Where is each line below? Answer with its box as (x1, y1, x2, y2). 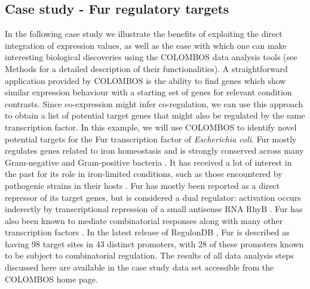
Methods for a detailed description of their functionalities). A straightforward (5, 62, 288, 74)
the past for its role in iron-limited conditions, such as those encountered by (5, 167, 283, 180)
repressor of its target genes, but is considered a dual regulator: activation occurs (5, 191, 301, 203)
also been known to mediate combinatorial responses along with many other (5, 214, 283, 226)
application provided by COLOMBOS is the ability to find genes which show (5, 74, 286, 86)
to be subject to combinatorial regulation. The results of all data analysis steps (5, 249, 294, 262)
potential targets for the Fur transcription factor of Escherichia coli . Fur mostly (5, 132, 297, 145)
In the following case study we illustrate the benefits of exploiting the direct (5, 27, 283, 40)
